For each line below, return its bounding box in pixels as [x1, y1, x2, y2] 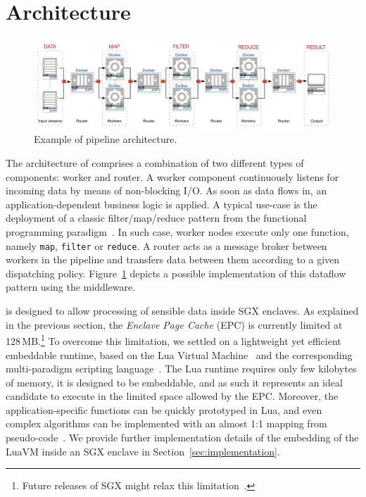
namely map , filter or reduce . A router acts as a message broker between [6, 238, 327, 253]
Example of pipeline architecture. [34, 132, 177, 146]
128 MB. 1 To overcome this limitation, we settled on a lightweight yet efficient [6, 332, 341, 348]
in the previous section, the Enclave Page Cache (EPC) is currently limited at [6, 317, 343, 332]
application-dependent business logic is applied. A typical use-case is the [6, 196, 317, 211]
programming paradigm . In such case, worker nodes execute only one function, [6, 225, 349, 239]
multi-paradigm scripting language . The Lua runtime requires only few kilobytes [6, 361, 357, 376]
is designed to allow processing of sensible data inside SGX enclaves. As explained [6, 303, 359, 318]
